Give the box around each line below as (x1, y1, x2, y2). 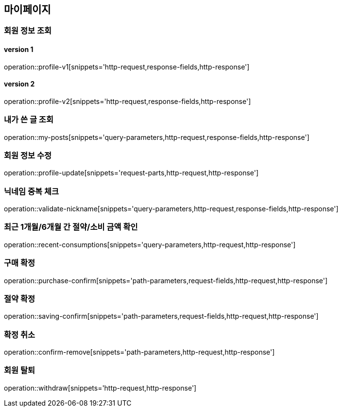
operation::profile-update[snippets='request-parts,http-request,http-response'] (4, 169, 259, 177)
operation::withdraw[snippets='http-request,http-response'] (4, 383, 197, 392)
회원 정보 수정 (4, 150, 52, 160)
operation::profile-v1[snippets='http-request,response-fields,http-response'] (4, 62, 250, 71)
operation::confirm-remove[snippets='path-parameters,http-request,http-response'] (4, 348, 275, 357)
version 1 (4, 45, 34, 54)
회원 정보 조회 (4, 26, 52, 36)
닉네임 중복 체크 (4, 186, 59, 196)
